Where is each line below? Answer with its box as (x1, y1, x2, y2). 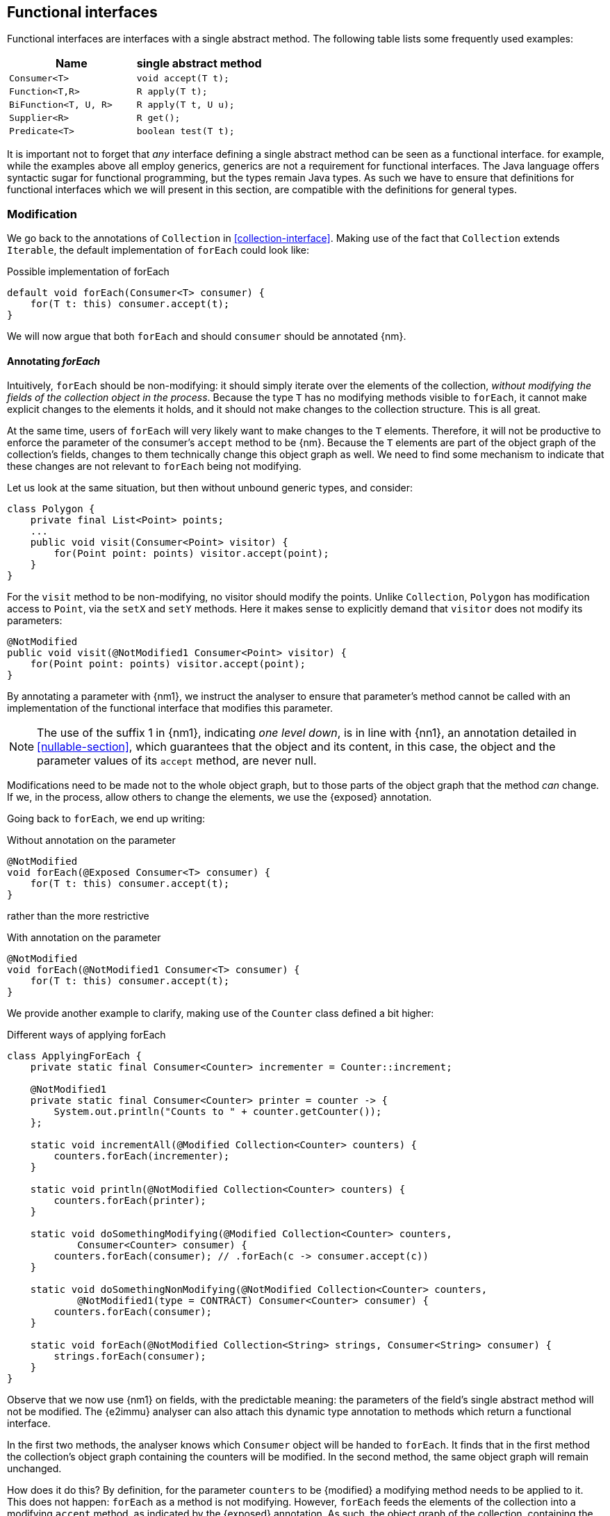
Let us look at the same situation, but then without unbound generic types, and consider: (7, 482, 413, 494)
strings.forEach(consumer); (53, 1351, 206, 1362)
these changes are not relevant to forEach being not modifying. (7, 460, 302, 473)
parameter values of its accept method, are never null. (37, 753, 317, 768)
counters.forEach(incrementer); (53, 1150, 230, 1162)
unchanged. (7, 1462, 62, 1475)
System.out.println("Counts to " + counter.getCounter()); (53, 1106, 382, 1118)
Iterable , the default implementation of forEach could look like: (7, 244, 310, 256)
